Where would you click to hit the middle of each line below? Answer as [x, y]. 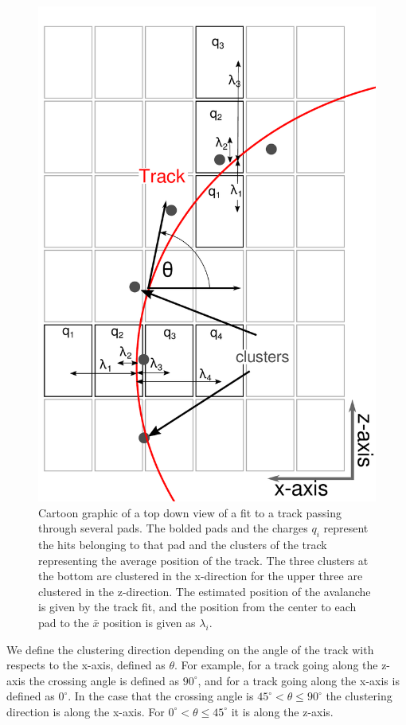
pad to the [64, 622]
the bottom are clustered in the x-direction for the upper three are [201, 576]
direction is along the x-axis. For [86, 711]
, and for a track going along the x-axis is [299, 680]
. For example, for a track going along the [276, 665]
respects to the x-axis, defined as [86, 665]
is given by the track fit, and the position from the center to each [197, 607]
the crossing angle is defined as [104, 680]
